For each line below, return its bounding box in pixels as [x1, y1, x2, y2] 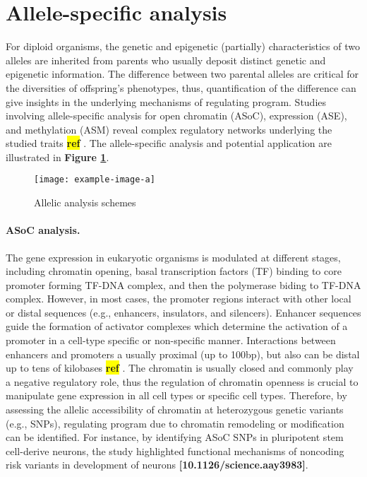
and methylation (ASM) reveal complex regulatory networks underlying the [6, 122, 332, 136]
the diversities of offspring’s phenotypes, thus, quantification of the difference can [6, 80, 356, 95]
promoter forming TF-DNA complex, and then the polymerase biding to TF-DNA [6, 277, 361, 292]
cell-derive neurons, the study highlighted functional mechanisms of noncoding [6, 443, 344, 458]
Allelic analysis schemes [34, 195, 136, 210]
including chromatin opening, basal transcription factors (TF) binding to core [6, 264, 342, 278]
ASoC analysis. [6, 223, 80, 237]
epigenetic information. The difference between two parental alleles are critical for [6, 66, 359, 81]
